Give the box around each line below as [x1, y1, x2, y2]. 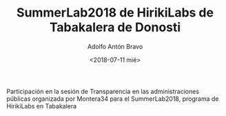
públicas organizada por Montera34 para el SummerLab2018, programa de [6, 95, 219, 103]
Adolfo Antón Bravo [87, 42, 143, 50]
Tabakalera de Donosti [49, 19, 181, 35]
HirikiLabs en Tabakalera [6, 101, 77, 110]
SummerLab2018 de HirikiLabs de [16, 5, 214, 21]
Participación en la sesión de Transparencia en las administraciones [6, 87, 200, 95]
